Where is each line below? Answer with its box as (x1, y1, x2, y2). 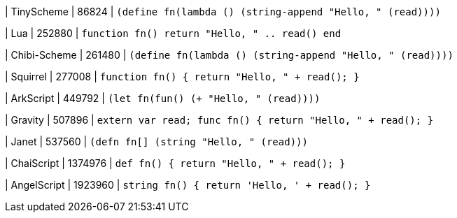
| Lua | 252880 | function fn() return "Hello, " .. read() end (5, 27, 342, 39)
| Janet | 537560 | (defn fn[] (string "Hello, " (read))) (5, 136, 308, 147)
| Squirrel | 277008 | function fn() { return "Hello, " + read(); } (5, 71, 360, 82)
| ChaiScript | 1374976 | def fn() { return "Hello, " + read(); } (5, 157, 346, 169)
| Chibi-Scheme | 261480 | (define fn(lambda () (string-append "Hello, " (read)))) (5, 49, 454, 61)
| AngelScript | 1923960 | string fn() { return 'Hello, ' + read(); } (5, 179, 371, 191)
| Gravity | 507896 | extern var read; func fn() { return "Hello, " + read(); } (5, 114, 434, 126)
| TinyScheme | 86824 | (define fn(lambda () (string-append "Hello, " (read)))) (5, 6, 441, 17)
